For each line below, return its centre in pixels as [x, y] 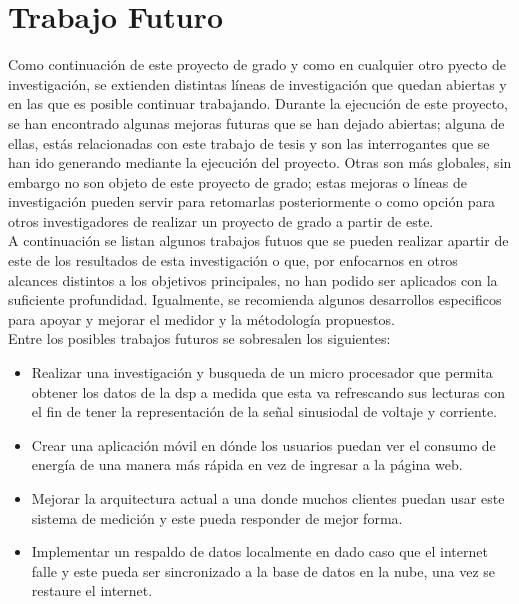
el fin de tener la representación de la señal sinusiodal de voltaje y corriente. [264, 411]
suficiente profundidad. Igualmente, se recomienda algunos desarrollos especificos [255, 299]
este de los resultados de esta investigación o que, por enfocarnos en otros [233, 260]
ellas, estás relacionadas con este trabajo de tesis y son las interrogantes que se [249, 142]
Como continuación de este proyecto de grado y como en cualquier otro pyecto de [257, 64]
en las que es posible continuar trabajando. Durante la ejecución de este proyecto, [258, 103]
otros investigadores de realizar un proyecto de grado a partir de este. [221, 220]
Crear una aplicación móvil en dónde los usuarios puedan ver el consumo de [263, 444]
